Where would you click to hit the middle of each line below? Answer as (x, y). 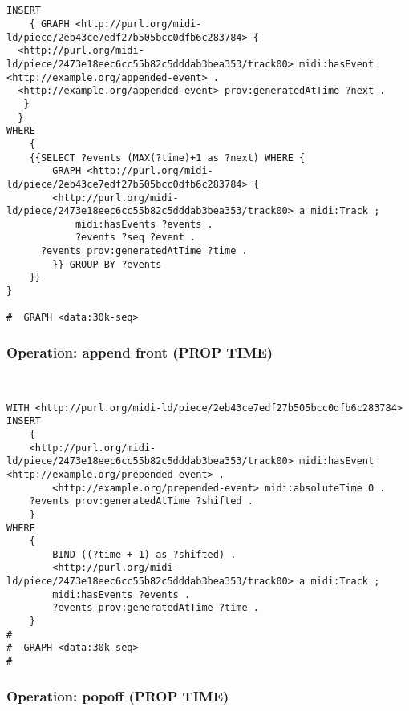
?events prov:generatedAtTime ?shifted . (141, 501)
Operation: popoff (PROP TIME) (118, 695)
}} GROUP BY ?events (107, 264)
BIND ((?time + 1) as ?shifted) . (144, 554)
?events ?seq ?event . (136, 238)
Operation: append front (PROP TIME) (140, 351)
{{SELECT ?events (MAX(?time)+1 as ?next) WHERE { (167, 158)
